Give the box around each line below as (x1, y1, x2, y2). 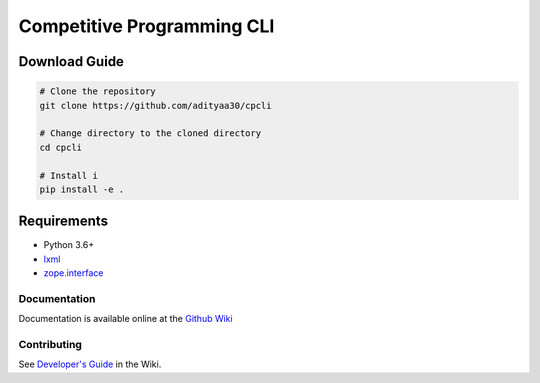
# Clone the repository (39, 86, 157, 97)
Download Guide (18, 53, 125, 70)
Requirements (18, 213, 109, 230)
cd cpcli (39, 141, 83, 153)
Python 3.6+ (43, 239, 95, 251)
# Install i (39, 170, 99, 181)
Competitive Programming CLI (18, 15, 275, 37)
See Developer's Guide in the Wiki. (18, 358, 162, 370)
